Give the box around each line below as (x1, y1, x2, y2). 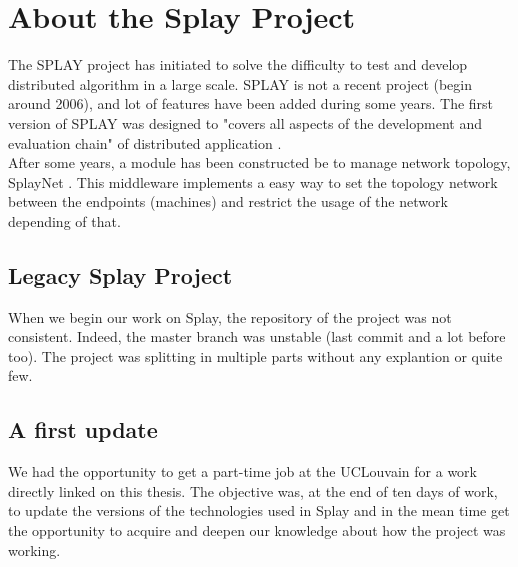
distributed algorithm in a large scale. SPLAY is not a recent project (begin (8, 73, 473, 94)
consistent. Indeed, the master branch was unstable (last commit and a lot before (8, 326, 506, 347)
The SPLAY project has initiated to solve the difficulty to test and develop (8, 54, 468, 75)
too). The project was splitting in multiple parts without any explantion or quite (8, 345, 503, 366)
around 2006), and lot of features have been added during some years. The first (8, 93, 494, 114)
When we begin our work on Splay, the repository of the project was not (8, 306, 452, 327)
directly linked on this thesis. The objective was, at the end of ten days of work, (8, 480, 498, 501)
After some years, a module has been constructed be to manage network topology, (8, 152, 511, 173)
